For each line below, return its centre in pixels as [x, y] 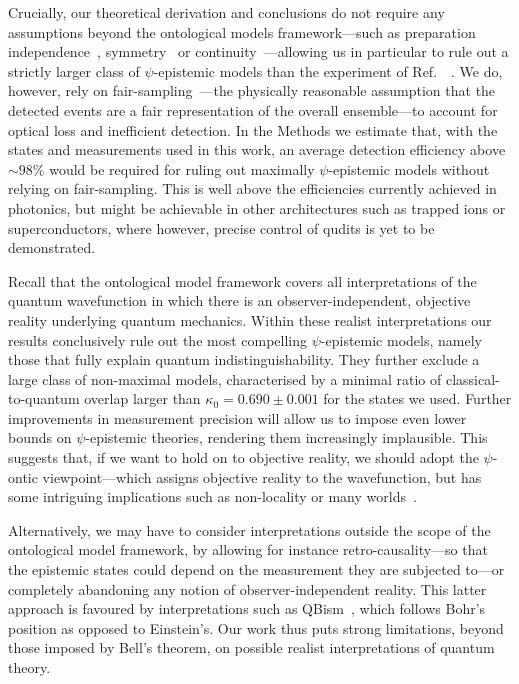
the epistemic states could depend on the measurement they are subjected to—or [256, 569]
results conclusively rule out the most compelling [158, 339]
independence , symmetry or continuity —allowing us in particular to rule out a [258, 51]
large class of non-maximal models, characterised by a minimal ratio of [225, 378]
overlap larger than [142, 398]
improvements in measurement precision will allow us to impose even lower [237, 417]
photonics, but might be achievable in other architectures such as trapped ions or [257, 207]
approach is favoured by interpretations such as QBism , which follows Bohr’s [247, 608]
